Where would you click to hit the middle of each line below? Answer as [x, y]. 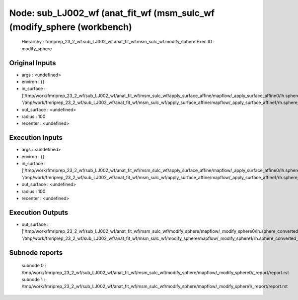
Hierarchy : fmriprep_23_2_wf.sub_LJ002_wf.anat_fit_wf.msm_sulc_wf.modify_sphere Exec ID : [118, 42]
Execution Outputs [39, 212]
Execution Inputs [36, 138]
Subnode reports [36, 252]
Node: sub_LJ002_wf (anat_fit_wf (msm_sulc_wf [112, 13]
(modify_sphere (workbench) [71, 27]
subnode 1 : [34, 279]
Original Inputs [33, 63]
